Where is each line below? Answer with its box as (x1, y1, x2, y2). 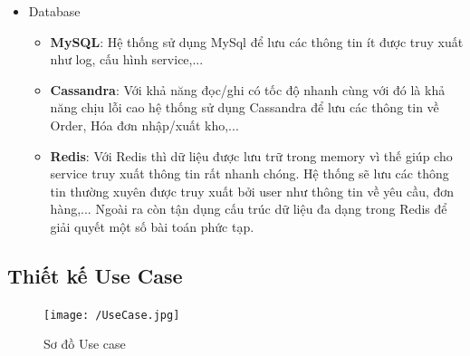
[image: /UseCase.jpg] (43, 308, 180, 322)
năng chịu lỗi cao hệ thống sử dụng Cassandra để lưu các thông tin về (50, 98, 439, 117)
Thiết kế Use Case (7, 261, 183, 289)
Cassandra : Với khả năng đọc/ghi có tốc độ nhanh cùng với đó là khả (50, 80, 446, 99)
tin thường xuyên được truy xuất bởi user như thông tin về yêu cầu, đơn (50, 181, 455, 200)
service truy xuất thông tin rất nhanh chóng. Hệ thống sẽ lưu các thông (50, 164, 449, 183)
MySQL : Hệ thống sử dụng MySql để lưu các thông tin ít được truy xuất (50, 32, 464, 51)
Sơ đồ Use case (43, 334, 126, 353)
